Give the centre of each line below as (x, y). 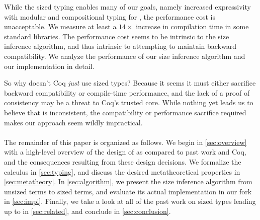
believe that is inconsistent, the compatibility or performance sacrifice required (125, 112)
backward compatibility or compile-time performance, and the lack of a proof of (127, 92)
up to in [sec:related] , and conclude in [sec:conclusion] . (88, 211)
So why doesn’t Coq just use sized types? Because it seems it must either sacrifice (130, 83)
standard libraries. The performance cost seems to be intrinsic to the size (117, 36)
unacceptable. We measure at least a (60, 26)
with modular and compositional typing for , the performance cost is (110, 16)
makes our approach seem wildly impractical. (73, 122)
